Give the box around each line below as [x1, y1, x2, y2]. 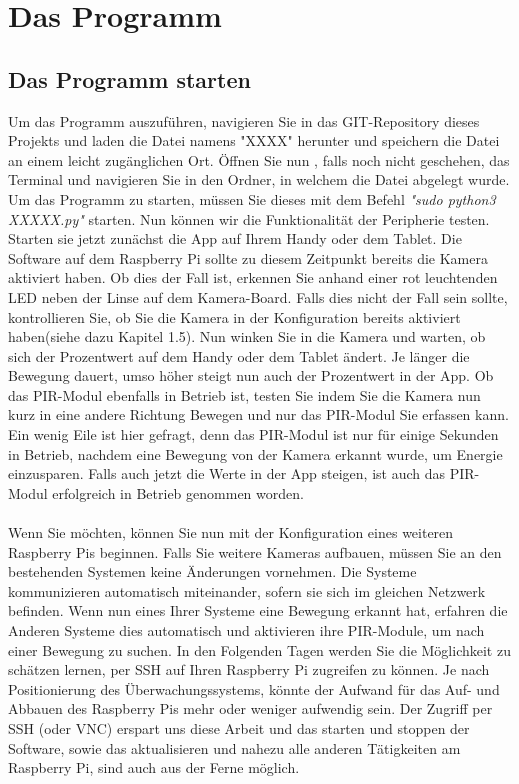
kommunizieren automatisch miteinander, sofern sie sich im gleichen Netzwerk [8, 580, 486, 601]
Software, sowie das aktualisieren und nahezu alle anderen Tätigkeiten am [8, 737, 461, 758]
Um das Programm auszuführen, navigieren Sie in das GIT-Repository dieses [8, 110, 480, 131]
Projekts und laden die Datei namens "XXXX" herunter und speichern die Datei [8, 130, 500, 151]
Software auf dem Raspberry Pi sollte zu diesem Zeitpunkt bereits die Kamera [8, 247, 488, 268]
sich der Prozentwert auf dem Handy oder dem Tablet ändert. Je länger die [8, 345, 470, 366]
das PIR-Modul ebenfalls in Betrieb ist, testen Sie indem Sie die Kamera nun [8, 384, 481, 405]
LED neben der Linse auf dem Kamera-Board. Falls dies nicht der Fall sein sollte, [8, 286, 508, 307]
